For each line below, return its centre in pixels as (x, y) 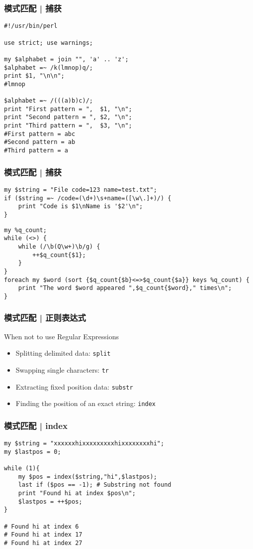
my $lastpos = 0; (33, 452)
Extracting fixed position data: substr (74, 386)
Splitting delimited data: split (63, 353)
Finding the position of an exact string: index (86, 403)
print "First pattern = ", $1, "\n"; (68, 109)
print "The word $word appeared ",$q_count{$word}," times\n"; (125, 288)
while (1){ (22, 469)
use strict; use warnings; (48, 43)
